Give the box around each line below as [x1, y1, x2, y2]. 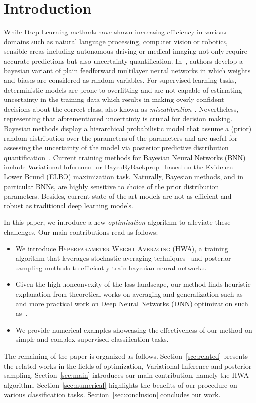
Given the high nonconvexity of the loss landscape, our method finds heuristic [15, 279, 251, 289]
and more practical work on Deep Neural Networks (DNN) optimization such [15, 298, 248, 308]
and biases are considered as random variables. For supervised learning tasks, [4, 75, 237, 85]
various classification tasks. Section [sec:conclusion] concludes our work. [4, 389, 221, 400]
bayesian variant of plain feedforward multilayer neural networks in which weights [4, 65, 251, 75]
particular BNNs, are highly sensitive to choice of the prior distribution [4, 181, 219, 191]
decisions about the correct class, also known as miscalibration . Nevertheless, [4, 103, 239, 114]
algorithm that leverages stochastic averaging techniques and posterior [15, 253, 231, 263]
